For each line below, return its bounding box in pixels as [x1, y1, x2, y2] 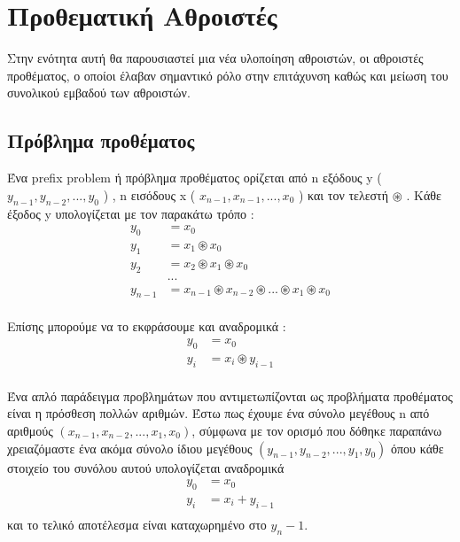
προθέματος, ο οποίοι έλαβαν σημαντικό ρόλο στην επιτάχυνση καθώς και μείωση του [7, 66, 448, 84]
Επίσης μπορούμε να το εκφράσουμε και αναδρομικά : [7, 317, 286, 336]
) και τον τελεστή [298, 185, 389, 204]
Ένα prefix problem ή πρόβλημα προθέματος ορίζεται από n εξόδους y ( [7, 168, 382, 187]
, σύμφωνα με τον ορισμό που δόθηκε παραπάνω [191, 421, 442, 439]
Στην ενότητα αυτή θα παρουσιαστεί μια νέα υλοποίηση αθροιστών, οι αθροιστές [7, 49, 424, 67]
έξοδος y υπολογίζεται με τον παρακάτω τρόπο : [7, 204, 254, 222]
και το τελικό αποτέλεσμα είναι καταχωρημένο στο [7, 515, 267, 533]
